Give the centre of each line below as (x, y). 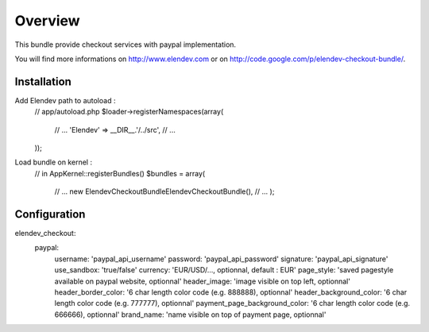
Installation (43, 81)
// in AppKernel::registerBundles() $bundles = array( (120, 173)
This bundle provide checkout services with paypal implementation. (126, 44)
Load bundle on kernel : (54, 162)
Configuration (50, 214)
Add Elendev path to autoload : (65, 100)
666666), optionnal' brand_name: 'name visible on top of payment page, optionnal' (190, 315)
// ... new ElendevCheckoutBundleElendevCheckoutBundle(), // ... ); (164, 191)
